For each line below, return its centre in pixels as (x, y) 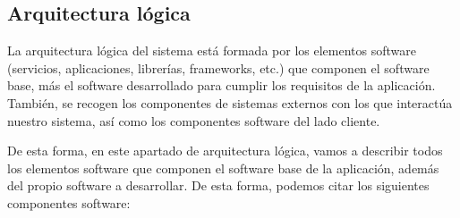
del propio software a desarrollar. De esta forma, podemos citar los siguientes (218, 185)
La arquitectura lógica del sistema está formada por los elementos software (212, 50)
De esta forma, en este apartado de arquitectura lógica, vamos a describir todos (225, 151)
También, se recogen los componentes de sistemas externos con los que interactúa (230, 102)
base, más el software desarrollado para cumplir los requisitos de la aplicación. (221, 85)
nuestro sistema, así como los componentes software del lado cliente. (194, 120)
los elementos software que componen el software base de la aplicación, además (223, 168)
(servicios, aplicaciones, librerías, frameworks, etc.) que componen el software (218, 67)
